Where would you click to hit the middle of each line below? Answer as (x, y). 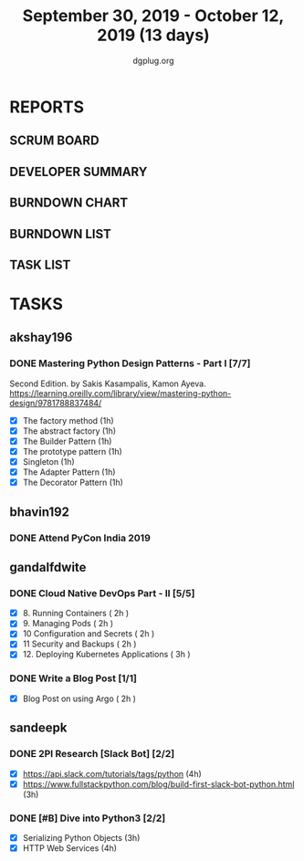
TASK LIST (40, 264)
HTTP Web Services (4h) (69, 848)
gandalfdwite (48, 567)
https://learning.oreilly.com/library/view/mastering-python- (121, 393)
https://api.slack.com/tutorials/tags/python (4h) (112, 773)
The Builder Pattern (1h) (67, 441)
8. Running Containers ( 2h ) (76, 614)
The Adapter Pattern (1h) (69, 472)
